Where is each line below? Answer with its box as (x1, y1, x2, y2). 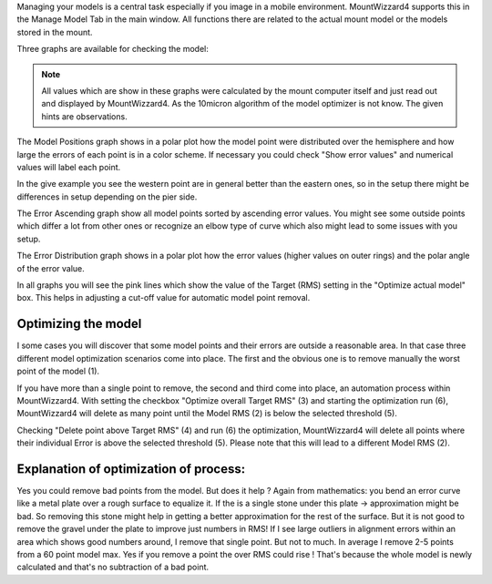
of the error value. (16, 262, 86, 273)
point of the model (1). (16, 365, 100, 377)
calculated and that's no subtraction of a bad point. (16, 561, 210, 573)
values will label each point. (16, 161, 121, 172)
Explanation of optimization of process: (16, 461, 246, 476)
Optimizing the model (16, 316, 142, 332)
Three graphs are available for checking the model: (16, 44, 209, 55)
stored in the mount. (16, 26, 93, 37)
